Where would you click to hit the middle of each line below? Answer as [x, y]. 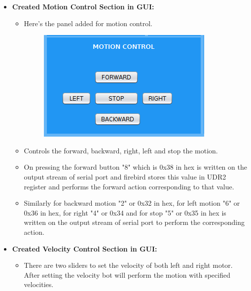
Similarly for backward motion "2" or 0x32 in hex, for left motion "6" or [132, 203]
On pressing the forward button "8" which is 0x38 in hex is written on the [135, 167]
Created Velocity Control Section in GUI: [85, 248]
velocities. [39, 284]
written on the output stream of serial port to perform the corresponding [134, 222]
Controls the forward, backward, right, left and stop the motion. [121, 150]
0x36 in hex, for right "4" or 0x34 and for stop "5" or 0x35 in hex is [125, 212]
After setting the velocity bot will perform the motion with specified [127, 274]
